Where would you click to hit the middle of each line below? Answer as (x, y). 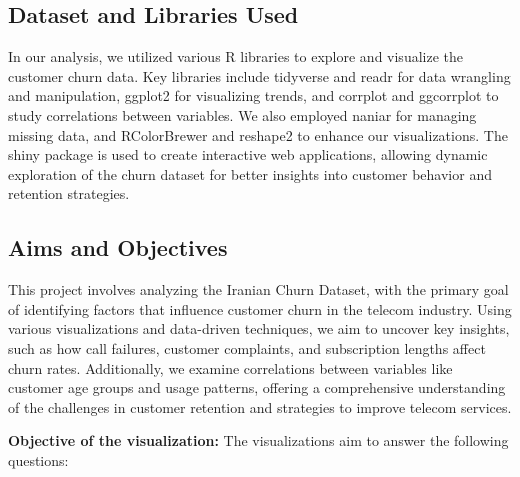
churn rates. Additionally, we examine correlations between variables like (230, 367)
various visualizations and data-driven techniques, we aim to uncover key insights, (259, 328)
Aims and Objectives (118, 247)
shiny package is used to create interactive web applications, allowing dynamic (248, 154)
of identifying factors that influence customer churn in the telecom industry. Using (260, 308)
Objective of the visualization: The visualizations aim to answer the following (258, 440)
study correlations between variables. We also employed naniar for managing (242, 114)
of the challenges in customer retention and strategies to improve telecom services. (260, 406)
